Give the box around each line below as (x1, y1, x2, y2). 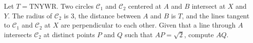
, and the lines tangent (182, 10, 250, 20)
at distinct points (43, 29, 95, 39)
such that (125, 29, 153, 39)
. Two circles (56, 1, 94, 11)
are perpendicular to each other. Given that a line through (60, 20, 236, 30)
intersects (4, 29, 32, 39)
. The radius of (8, 10, 52, 20)
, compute (184, 29, 214, 39)
